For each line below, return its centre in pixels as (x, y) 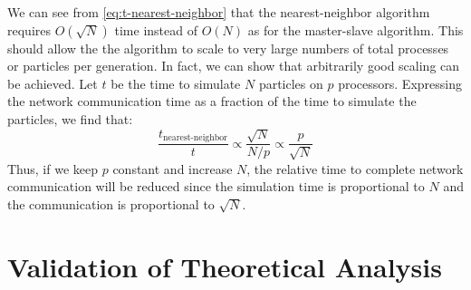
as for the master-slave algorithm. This (356, 29)
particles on (291, 83)
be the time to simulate (176, 83)
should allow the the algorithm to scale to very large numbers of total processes (228, 48)
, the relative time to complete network (355, 168)
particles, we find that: (70, 118)
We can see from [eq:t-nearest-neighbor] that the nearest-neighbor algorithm (219, 12)
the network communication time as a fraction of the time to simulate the (212, 101)
